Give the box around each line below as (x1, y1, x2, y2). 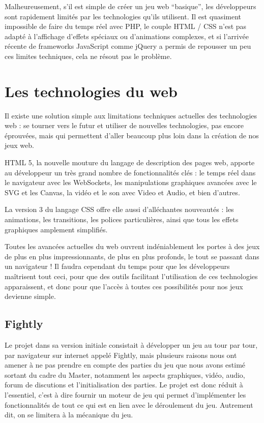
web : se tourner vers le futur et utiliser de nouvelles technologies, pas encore (5, 120, 244, 131)
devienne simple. (5, 291, 56, 301)
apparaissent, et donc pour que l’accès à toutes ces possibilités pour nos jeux (5, 281, 243, 291)
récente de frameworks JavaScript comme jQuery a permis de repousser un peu (5, 41, 251, 51)
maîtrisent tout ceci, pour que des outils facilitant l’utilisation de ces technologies (5, 271, 258, 281)
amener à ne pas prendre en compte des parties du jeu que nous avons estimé (5, 359, 246, 370)
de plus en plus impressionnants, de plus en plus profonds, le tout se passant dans (5, 251, 259, 261)
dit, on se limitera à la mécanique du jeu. (5, 409, 133, 420)
